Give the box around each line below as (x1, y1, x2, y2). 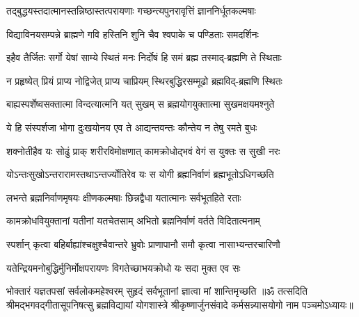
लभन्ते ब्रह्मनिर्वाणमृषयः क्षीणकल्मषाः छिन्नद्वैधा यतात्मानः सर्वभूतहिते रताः (6, 190, 241, 204)
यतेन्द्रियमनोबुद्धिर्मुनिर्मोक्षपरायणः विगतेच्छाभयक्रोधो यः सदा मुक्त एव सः (6, 260, 241, 275)
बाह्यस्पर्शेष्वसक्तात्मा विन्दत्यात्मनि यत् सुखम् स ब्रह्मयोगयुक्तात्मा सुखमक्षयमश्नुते (6, 97, 275, 111)
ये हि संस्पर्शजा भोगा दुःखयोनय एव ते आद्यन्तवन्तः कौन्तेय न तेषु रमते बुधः (6, 120, 257, 134)
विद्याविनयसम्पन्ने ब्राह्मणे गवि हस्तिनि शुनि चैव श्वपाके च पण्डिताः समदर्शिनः (6, 26, 259, 41)
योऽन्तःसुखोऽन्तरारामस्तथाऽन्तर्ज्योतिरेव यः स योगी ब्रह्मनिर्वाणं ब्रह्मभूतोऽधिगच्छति (6, 167, 274, 181)
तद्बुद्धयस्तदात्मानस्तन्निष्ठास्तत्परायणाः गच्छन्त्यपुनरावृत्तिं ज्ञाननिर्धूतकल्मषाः (6, 3, 256, 17)
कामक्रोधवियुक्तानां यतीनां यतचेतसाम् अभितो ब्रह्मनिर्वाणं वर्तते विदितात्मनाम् (6, 213, 260, 228)
